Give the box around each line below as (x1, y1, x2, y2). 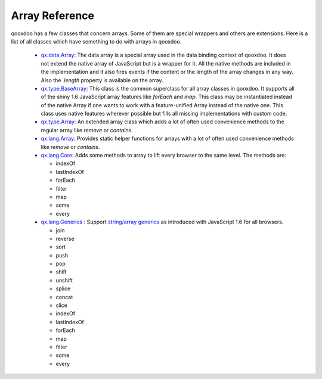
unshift (55, 277, 73, 284)
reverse (55, 235, 75, 242)
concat (55, 293, 73, 300)
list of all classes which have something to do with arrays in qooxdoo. (11, 38, 182, 45)
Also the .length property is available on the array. (41, 76, 163, 83)
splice (55, 285, 71, 292)
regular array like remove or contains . (41, 126, 134, 133)
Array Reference (11, 9, 95, 22)
